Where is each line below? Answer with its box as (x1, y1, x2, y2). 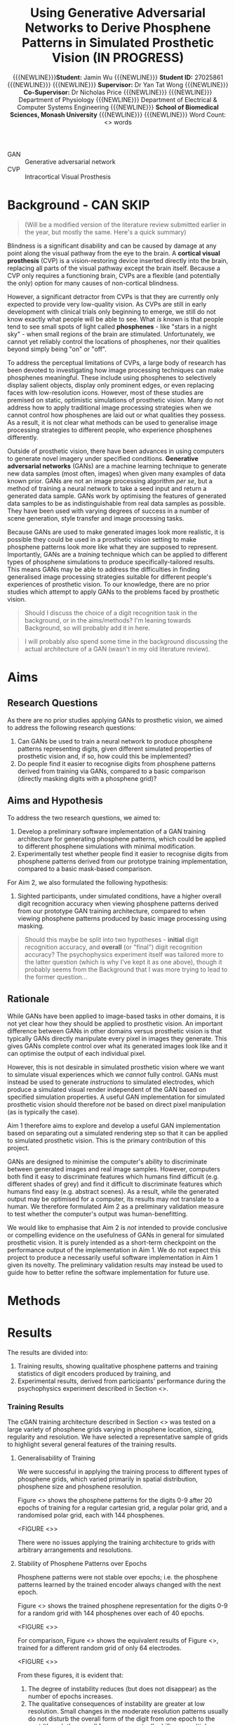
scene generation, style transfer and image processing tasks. (7, 514, 184, 522)
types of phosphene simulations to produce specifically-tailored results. (7, 557, 215, 566)
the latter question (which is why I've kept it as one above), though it (24, 957, 222, 966)
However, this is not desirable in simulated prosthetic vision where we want (7, 1062, 224, 1071)
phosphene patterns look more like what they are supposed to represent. (7, 542, 218, 551)
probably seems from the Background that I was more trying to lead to (24, 965, 228, 974)
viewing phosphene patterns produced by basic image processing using (17, 914, 227, 922)
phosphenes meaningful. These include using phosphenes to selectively (7, 373, 217, 381)
